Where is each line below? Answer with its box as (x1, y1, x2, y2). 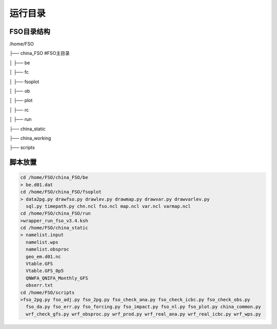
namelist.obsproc (26, 246, 69, 253)
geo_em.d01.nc (26, 254, 62, 259)
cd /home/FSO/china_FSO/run (20, 210, 91, 217)
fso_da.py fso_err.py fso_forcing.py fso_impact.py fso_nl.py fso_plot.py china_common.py (26, 304, 261, 310)
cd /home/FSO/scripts (20, 289, 75, 295)
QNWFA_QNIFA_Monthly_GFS (26, 275, 88, 281)
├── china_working (9, 135, 51, 141)
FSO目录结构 (9, 27, 51, 36)
